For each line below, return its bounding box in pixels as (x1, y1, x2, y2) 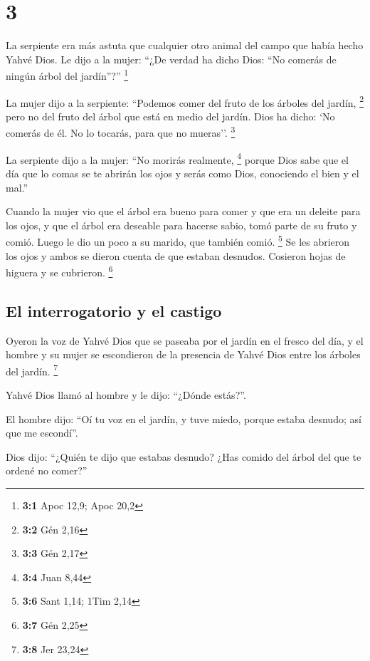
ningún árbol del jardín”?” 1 (6, 66, 129, 83)
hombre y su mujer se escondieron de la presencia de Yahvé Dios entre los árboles (6, 347, 361, 362)
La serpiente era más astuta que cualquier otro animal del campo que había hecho (6, 38, 364, 53)
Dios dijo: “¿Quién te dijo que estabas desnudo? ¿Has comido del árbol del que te (6, 449, 361, 464)
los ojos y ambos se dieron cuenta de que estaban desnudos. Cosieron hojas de (6, 248, 346, 263)
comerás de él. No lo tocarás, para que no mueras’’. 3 (6, 123, 236, 140)
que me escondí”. (6, 425, 78, 440)
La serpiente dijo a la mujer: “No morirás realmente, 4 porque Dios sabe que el (6, 150, 349, 167)
